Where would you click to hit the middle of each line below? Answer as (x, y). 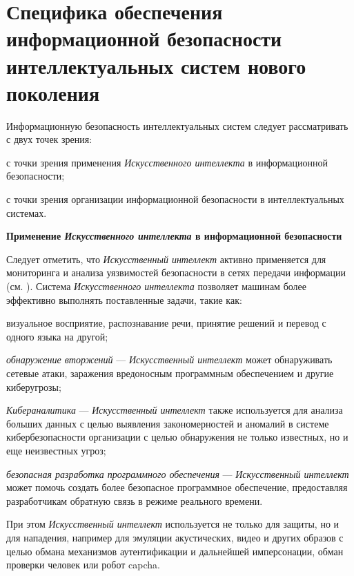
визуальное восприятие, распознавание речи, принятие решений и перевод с (166, 323)
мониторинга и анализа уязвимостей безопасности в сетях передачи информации (176, 272)
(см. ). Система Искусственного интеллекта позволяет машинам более (156, 286)
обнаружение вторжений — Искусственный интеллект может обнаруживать (169, 359)
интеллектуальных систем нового (156, 65)
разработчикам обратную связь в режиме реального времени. (135, 500)
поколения (53, 92)
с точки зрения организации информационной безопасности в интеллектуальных (175, 199)
